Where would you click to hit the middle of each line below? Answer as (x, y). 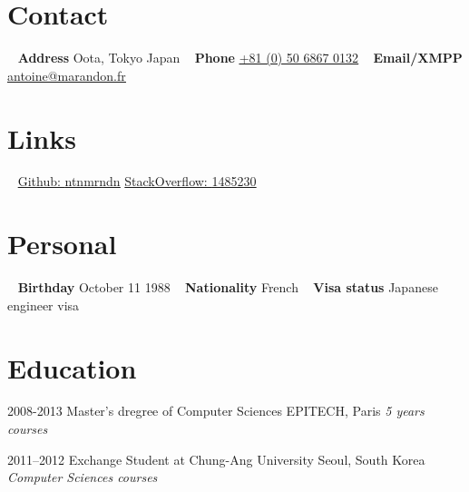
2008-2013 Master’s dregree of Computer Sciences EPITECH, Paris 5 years (216, 411)
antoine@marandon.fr (67, 75)
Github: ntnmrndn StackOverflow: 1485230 (137, 181)
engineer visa (44, 305)
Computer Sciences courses (83, 477)
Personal (62, 244)
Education (72, 367)
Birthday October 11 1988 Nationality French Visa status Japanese (228, 287)
